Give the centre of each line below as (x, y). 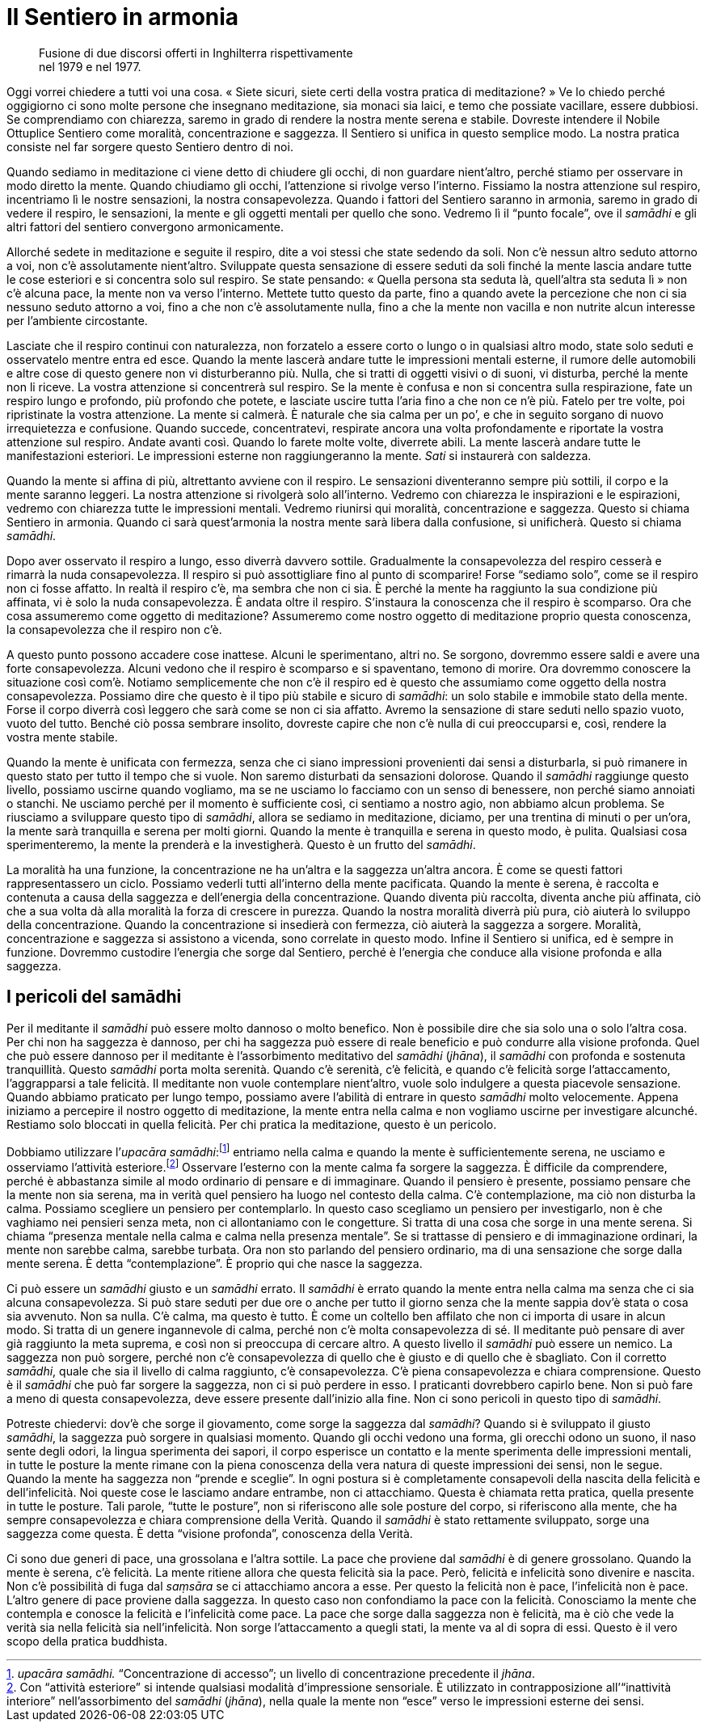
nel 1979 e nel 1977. (90, 66)
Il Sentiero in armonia (123, 17)
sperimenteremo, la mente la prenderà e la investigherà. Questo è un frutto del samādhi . (241, 844)
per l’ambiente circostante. (77, 320)
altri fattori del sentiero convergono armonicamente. (145, 226)
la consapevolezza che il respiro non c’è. (114, 629)
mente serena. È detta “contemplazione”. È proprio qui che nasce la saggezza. (215, 1263)
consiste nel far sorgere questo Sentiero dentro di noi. (150, 146)
